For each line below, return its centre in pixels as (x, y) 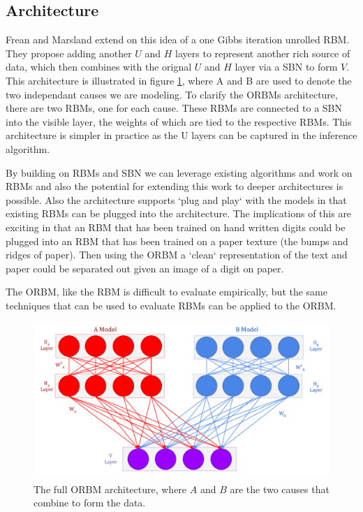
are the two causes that (280, 489)
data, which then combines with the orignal (99, 67)
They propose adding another (69, 53)
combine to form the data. (90, 503)
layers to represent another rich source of (263, 53)
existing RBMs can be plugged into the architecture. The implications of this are (179, 213)
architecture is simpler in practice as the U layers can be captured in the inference (181, 135)
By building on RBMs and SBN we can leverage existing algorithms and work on (179, 172)
